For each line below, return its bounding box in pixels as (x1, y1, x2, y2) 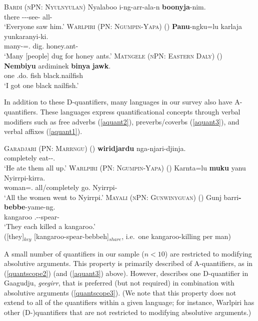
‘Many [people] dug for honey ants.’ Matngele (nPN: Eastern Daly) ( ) (4, 50, 222, 60)
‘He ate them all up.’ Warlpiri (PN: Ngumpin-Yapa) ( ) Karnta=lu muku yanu (4, 162, 246, 172)
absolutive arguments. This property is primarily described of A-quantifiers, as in (4, 258, 253, 268)
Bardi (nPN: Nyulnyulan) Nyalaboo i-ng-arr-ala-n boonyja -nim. (4, 1, 206, 11)
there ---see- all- (4, 11, 52, 21)
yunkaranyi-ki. (4, 30, 48, 41)
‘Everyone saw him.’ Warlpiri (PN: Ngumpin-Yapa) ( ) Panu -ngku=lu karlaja (4, 21, 242, 31)
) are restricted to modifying (164, 248, 252, 258)
